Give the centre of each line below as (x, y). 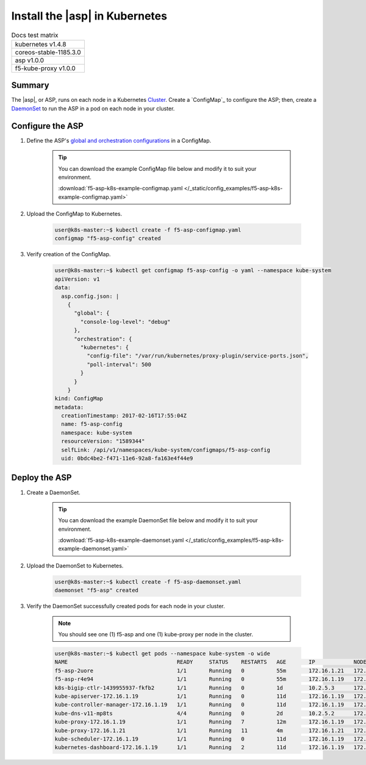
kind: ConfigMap (79, 399)
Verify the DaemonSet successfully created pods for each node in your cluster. (126, 606)
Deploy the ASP (41, 478)
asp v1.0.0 (30, 60)
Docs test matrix (35, 35)
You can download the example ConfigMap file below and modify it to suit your (157, 168)
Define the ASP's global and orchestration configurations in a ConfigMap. (119, 140)
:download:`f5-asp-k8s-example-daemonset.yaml (121, 541)
